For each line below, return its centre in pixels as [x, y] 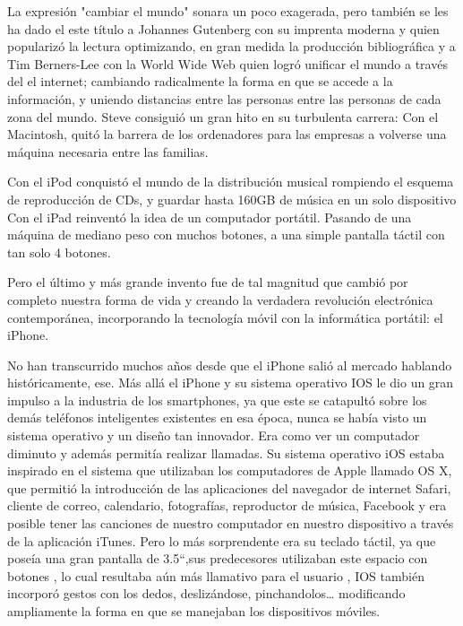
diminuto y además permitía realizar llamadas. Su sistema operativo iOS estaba [226, 452]
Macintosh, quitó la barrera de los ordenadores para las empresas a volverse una [227, 134]
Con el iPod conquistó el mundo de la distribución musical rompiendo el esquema [231, 182]
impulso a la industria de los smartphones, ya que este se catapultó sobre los [217, 400]
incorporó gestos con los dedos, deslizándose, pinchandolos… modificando [206, 593]
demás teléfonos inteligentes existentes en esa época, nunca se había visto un [217, 417]
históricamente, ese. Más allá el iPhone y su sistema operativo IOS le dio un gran [231, 383]
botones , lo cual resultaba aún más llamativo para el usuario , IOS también [216, 575]
